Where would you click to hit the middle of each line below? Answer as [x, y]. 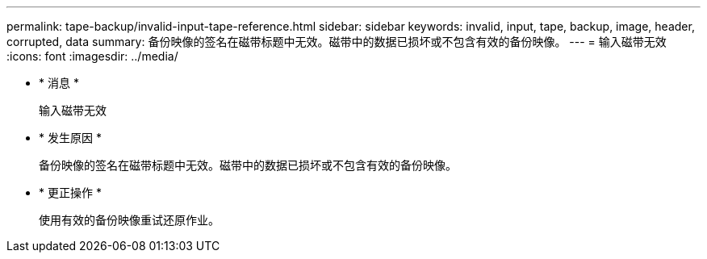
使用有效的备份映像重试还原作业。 [129, 220]
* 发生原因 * [70, 138]
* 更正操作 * [70, 192]
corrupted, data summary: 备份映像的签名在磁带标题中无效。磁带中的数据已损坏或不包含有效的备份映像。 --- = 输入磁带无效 [337, 42]
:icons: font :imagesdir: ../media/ [92, 56]
